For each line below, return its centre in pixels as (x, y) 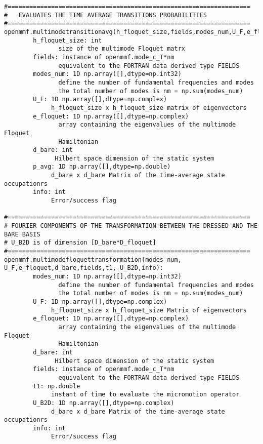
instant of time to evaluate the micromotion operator (145, 395)
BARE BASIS (22, 234)
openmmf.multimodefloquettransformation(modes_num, (93, 259)
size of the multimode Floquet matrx (122, 49)
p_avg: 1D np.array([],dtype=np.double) (102, 167)
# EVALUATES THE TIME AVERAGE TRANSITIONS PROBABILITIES (105, 15)
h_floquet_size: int (68, 40)
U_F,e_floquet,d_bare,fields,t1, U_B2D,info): (84, 268)
